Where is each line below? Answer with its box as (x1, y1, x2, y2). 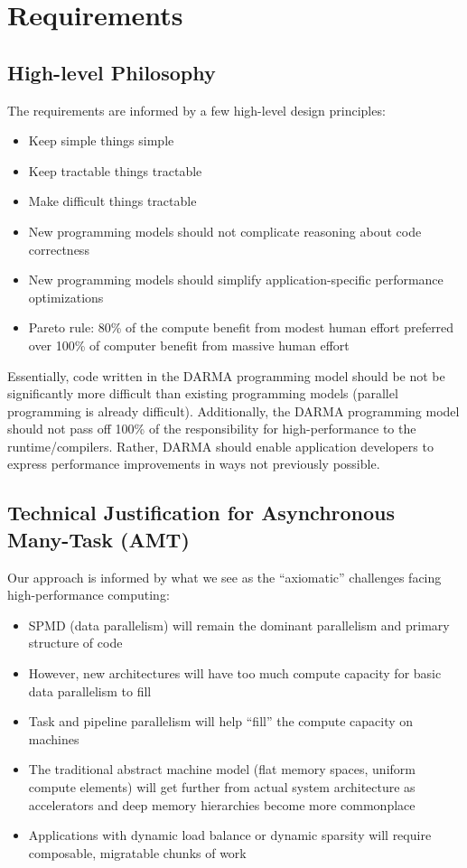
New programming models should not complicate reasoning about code (28, 221, 422, 240)
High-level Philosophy (7, 58, 216, 86)
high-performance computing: (7, 585, 170, 604)
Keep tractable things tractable (28, 161, 202, 180)
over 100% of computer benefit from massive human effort (28, 335, 350, 354)
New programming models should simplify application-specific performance (28, 270, 444, 289)
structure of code (28, 633, 123, 652)
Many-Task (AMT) (7, 525, 190, 553)
